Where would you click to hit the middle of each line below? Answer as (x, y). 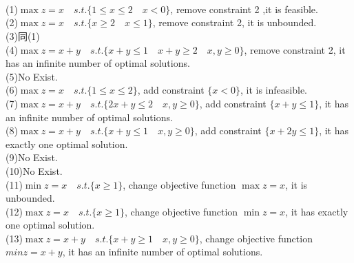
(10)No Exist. (34, 170)
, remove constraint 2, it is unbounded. (235, 22)
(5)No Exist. (32, 76)
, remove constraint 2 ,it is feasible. (244, 9)
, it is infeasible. (274, 90)
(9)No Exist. (32, 157)
